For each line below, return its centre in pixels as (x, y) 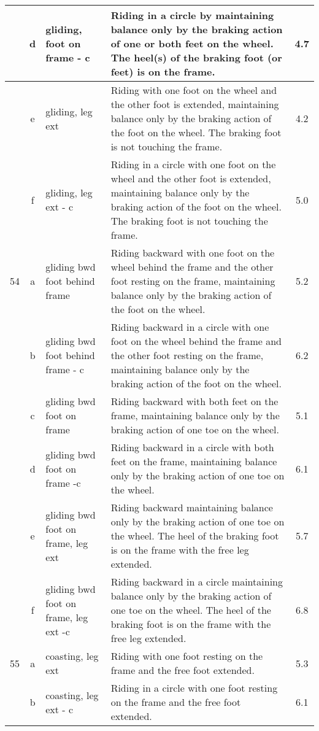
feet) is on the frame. (163, 72)
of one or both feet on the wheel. (192, 43)
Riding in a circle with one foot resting (194, 688)
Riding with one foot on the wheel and (194, 90)
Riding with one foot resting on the (187, 656)
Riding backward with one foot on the (193, 253)
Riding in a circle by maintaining (192, 15)
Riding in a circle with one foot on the (193, 164)
